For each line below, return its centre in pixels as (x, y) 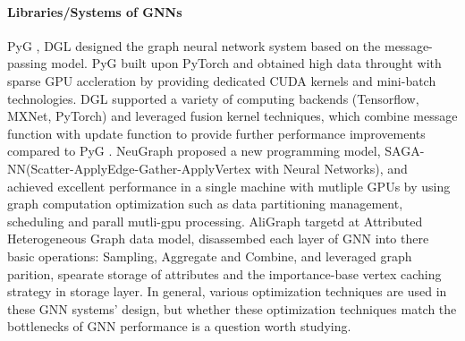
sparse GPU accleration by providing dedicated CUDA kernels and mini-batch (222, 80)
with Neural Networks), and (331, 168)
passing (27, 63)
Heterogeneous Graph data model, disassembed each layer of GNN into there (218, 239)
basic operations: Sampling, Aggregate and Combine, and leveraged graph (210, 256)
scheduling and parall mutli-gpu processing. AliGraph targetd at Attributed (215, 221)
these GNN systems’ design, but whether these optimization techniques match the (232, 308)
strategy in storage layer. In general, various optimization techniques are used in (227, 291)
